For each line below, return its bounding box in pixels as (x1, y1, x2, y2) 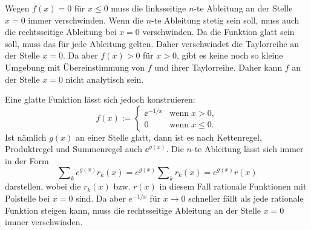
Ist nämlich (5, 130, 47, 143)
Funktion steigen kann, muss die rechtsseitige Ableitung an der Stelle (5, 203, 261, 216)
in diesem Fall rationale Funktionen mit (159, 180, 307, 193)
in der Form (5, 154, 49, 167)
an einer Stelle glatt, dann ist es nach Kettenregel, (76, 130, 262, 143)
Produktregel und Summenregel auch (5, 142, 143, 155)
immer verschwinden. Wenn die (28, 13, 144, 26)
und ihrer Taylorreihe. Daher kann (154, 60, 283, 73)
